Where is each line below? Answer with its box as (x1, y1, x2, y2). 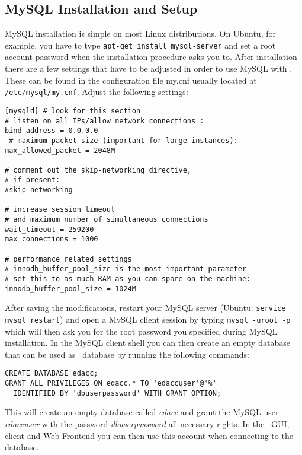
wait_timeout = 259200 (5, 225, 94, 234)
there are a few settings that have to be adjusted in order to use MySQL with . (5, 62, 293, 75)
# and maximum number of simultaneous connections (5, 215, 208, 224)
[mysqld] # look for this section (5, 106, 141, 115)
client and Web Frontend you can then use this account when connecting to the (5, 429, 293, 441)
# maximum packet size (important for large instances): (9, 136, 238, 145)
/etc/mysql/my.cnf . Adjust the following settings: (5, 85, 188, 98)
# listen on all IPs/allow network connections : (5, 116, 204, 125)
